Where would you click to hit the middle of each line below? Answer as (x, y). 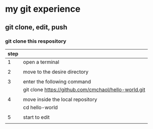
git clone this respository (36, 41)
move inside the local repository (60, 99)
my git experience (43, 9)
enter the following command (57, 81)
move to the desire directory (56, 72)
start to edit (37, 117)
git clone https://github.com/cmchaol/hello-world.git (84, 89)
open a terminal (41, 62)
